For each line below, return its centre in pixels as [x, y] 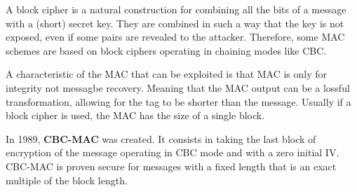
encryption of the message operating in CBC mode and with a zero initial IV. [173, 152]
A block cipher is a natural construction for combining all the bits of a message [176, 9]
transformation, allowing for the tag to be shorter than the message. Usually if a [178, 101]
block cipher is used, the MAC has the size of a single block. [135, 115]
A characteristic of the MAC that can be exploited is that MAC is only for [167, 74]
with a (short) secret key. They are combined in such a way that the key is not [175, 23]
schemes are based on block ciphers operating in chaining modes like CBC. [166, 50]
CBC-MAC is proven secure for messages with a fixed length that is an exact [171, 166]
